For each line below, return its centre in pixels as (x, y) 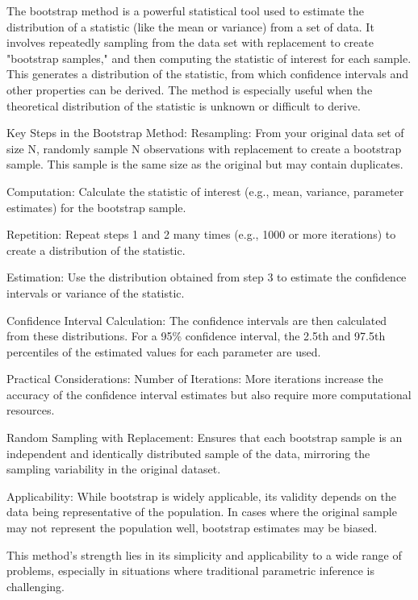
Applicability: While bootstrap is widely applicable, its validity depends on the (202, 496)
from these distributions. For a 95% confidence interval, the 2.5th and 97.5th (196, 336)
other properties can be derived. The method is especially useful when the (190, 89)
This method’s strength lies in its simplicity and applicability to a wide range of (204, 554)
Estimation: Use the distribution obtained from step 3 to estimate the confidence (207, 277)
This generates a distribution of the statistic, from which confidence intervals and (208, 74)
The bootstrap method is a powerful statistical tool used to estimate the (186, 10)
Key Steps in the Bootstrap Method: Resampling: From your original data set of (205, 133)
